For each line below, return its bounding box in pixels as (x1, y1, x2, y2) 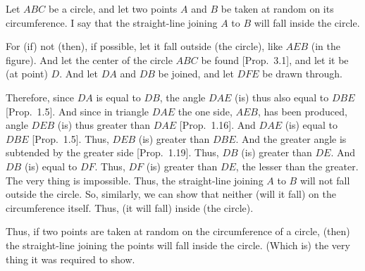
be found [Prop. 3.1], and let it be (201, 52, 349, 67)
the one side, (178, 103, 233, 118)
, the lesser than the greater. (235, 158, 359, 173)
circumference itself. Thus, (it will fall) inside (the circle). (6, 200, 254, 215)
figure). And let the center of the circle (6, 52, 173, 67)
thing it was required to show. (6, 251, 135, 266)
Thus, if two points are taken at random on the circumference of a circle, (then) (6, 224, 350, 239)
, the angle (159, 89, 206, 104)
